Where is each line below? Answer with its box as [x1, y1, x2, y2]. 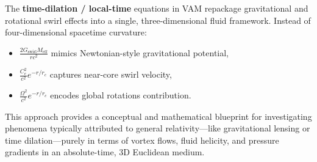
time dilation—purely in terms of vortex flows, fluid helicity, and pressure [5, 133, 279, 146]
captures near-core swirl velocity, [49, 68, 172, 81]
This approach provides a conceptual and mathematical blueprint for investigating [5, 109, 312, 122]
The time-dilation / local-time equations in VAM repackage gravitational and [5, 2, 308, 14]
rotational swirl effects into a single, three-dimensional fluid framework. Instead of [5, 13, 311, 26]
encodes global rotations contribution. [50, 89, 191, 101]
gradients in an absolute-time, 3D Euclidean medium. [5, 145, 205, 158]
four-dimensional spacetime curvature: [5, 26, 147, 39]
